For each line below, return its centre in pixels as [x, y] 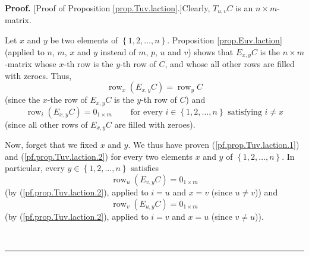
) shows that [211, 51]
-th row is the [89, 64]
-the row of [67, 99]
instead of [118, 51]
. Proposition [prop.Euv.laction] [225, 40]
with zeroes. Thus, [38, 75]
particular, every [35, 168]
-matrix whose [31, 64]
